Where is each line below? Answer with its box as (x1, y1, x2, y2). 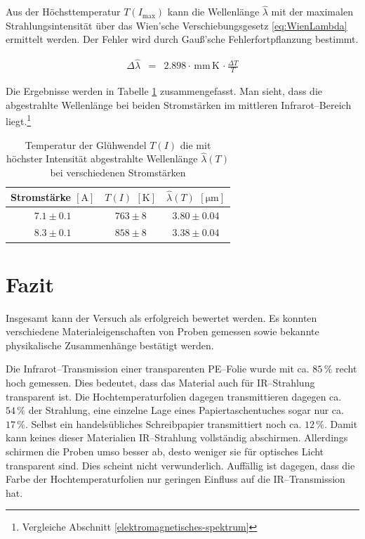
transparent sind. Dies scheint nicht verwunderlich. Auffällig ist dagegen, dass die (6, 457, 355, 472)
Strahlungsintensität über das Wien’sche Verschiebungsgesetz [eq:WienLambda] (6, 18, 347, 32)
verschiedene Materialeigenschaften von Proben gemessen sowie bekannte (6, 324, 319, 339)
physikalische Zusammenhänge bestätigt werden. (6, 337, 214, 352)
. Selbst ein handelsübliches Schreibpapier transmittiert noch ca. (25, 416, 302, 431)
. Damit (324, 416, 358, 431)
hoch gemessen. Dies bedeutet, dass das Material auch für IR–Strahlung (6, 375, 315, 390)
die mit (180, 137, 211, 152)
